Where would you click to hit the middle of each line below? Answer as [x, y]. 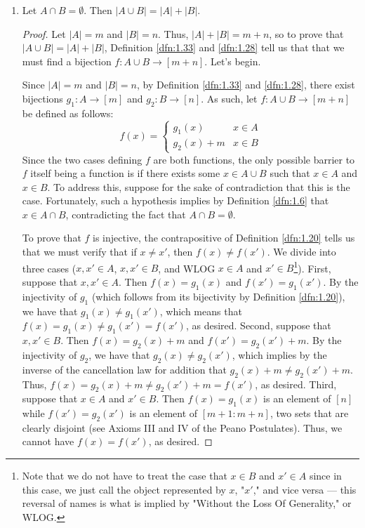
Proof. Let [44, 33]
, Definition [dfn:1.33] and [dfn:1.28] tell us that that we [224, 47]
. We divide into [301, 252]
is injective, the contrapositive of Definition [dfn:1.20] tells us [224, 238]
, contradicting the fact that [126, 214]
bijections [42, 98]
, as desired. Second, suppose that [258, 325]
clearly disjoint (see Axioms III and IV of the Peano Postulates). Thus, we [182, 427]
